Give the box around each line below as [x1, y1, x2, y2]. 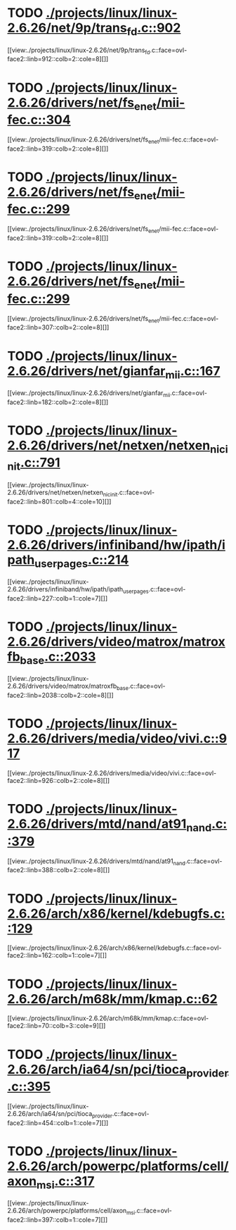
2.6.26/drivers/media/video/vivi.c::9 [7, 731, 228, 747]
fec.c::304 [7, 112, 72, 128]
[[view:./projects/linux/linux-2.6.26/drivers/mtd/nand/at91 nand [7, 857, 186, 867]
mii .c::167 [164, 363, 221, 382]
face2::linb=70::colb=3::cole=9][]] [7, 1022, 106, 1030]
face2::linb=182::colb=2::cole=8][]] [7, 398, 109, 406]
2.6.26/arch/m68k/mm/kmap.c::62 [7, 991, 218, 1007]
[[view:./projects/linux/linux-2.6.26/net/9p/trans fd [7, 46, 150, 56]
